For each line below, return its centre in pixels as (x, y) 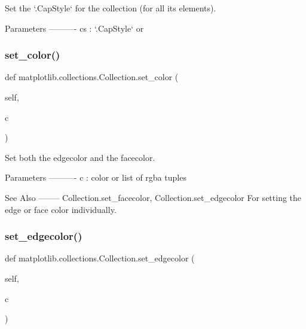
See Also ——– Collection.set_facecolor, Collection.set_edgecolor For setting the (153, 197)
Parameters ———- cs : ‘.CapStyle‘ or (74, 28)
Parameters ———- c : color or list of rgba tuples (96, 177)
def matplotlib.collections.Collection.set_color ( (92, 77)
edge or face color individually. (61, 209)
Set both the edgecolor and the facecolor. (80, 157)
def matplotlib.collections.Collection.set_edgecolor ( (100, 258)
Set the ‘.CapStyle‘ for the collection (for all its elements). (111, 8)
